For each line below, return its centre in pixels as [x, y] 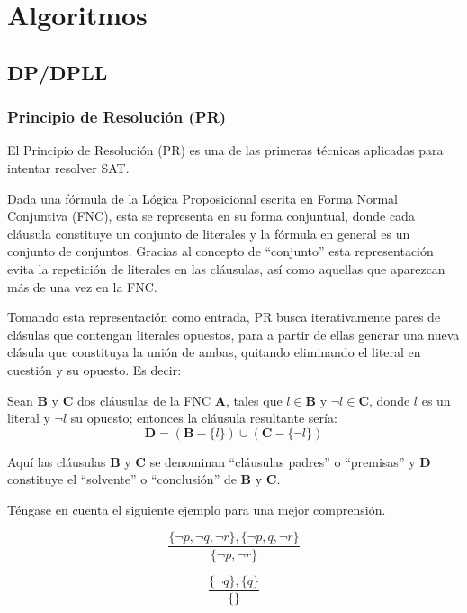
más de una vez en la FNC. [82, 286]
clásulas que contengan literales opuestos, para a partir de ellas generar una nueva [233, 334]
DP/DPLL [58, 72]
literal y [29, 418]
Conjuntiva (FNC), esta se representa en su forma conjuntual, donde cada [211, 216]
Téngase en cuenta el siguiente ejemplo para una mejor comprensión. [197, 509]
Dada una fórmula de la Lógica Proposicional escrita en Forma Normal [202, 198]
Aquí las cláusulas [57, 461]
